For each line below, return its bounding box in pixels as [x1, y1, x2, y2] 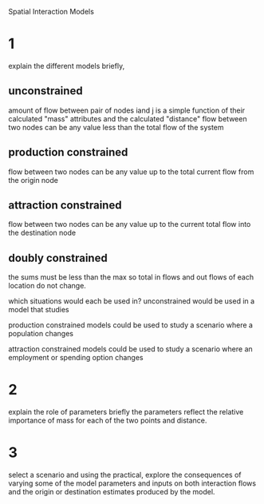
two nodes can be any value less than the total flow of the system [8, 122, 225, 132]
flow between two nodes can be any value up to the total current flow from [8, 167, 254, 177]
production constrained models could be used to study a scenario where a [8, 320, 254, 330]
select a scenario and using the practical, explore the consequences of [8, 470, 242, 480]
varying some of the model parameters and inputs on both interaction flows [8, 478, 257, 488]
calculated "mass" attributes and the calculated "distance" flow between [8, 113, 247, 123]
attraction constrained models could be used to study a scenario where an [8, 344, 253, 354]
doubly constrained [8, 251, 108, 264]
